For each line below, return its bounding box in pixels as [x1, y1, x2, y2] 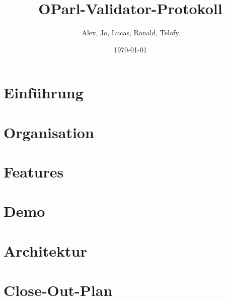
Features [4, 161, 64, 182]
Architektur [4, 240, 87, 261]
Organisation [4, 122, 94, 142]
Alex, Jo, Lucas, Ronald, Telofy [82, 27, 179, 38]
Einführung [4, 82, 84, 103]
